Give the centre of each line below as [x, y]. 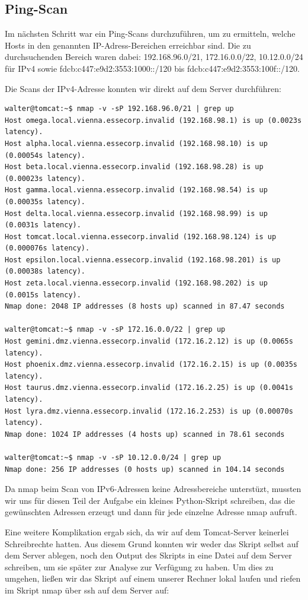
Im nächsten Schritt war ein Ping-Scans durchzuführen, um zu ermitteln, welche [150, 34]
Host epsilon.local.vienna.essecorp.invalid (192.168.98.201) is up [143, 260]
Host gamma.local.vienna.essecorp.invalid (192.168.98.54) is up [136, 190]
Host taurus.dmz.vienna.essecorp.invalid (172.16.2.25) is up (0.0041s [149, 388]
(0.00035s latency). [45, 201]
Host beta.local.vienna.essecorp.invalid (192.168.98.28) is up [134, 167]
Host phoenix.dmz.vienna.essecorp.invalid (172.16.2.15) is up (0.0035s [151, 365]
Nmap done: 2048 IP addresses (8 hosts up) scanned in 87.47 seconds [145, 307]
